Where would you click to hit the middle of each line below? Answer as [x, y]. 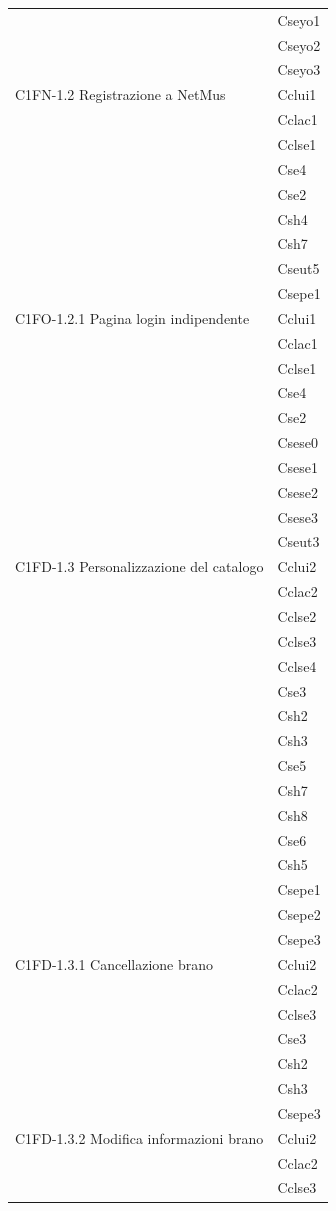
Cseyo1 [299, 19]
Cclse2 [297, 616]
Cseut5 [298, 268]
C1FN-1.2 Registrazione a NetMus [120, 94]
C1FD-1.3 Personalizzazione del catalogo [139, 566]
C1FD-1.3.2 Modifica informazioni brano [139, 1137]
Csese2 [297, 491]
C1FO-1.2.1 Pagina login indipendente [132, 317]
